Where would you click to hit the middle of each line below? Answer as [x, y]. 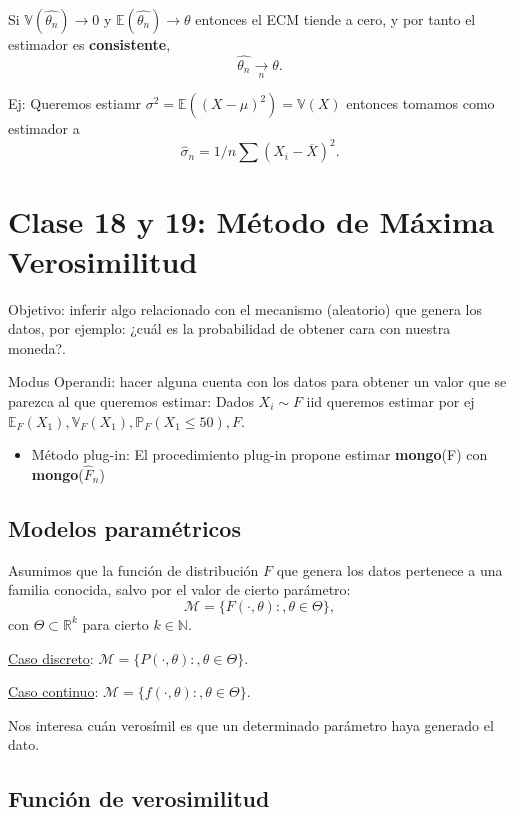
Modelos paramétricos [124, 527]
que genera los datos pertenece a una [389, 569]
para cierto [115, 623]
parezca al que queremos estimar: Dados [131, 400]
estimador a [44, 128]
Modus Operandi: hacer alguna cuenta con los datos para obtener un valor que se [257, 381]
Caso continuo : [53, 691]
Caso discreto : [51, 657]
